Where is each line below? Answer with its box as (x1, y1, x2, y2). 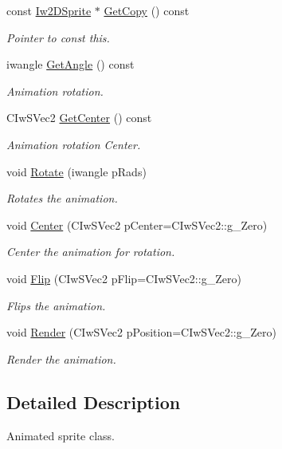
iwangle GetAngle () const (6, 56, 135, 73)
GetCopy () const (104, 2, 190, 18)
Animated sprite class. (6, 427, 115, 443)
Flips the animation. (6, 297, 106, 313)
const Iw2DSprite (6, 2, 92, 18)
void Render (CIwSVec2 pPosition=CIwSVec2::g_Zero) (6, 324, 276, 341)
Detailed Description (6, 389, 181, 414)
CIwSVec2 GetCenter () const (6, 109, 152, 126)
